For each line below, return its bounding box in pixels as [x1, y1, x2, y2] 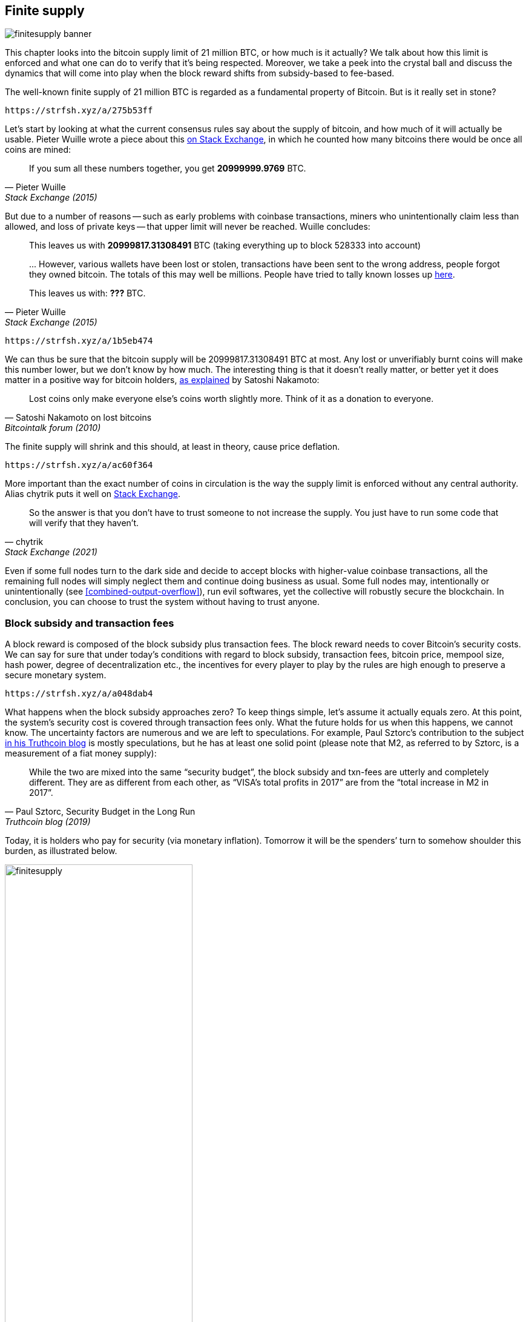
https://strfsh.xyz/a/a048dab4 [5, 689, 153, 699]
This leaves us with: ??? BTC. [29, 288, 146, 299]
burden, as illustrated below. [5, 846, 117, 856]
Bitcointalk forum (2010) [5, 422, 101, 433]
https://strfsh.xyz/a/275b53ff [5, 105, 153, 116]
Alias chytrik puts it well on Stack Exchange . [5, 489, 181, 499]
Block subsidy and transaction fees [5, 616, 174, 629]
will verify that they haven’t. [29, 518, 139, 529]
